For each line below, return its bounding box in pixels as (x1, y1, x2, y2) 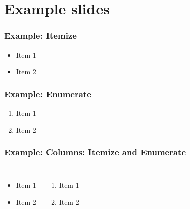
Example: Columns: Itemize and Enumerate (4, 146, 186, 159)
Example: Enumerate (4, 87, 91, 100)
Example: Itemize (4, 29, 77, 42)
